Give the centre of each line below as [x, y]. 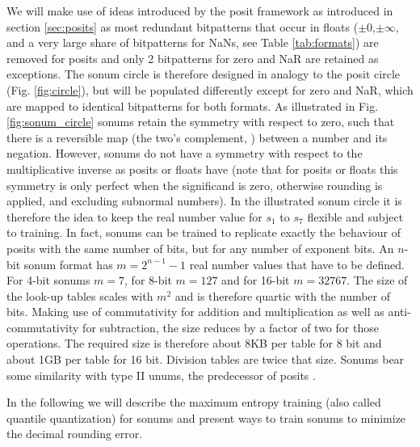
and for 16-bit [256, 280]
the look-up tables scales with [80, 295]
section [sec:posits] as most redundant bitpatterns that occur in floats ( [183, 26]
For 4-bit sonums [48, 280]
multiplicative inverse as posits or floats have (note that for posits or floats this [202, 169]
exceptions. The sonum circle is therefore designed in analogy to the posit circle [204, 74]
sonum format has [68, 264]
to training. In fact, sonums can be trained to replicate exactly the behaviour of [204, 232]
